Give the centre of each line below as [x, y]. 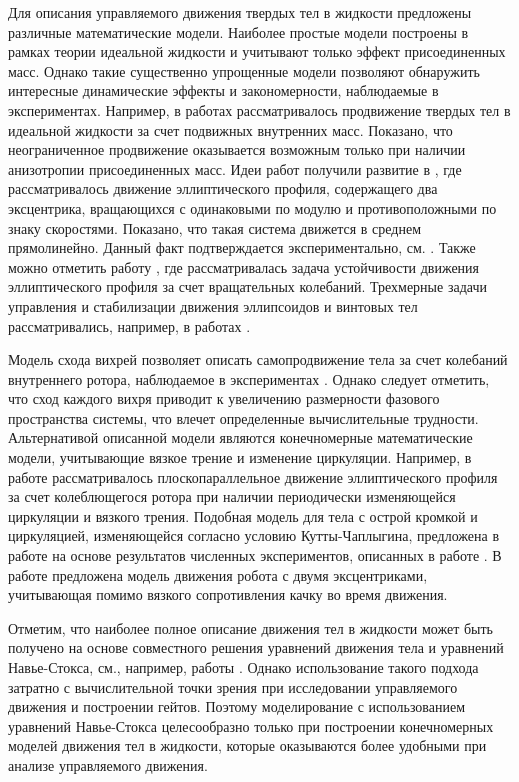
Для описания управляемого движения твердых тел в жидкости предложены [240, 12]
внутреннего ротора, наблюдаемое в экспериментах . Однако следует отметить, [249, 378]
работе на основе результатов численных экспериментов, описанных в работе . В [255, 555]
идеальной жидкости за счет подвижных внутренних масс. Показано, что [230, 129]
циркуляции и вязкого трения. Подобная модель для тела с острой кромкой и [243, 515]
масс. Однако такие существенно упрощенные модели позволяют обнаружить [244, 70]
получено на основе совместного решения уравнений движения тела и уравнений [256, 647]
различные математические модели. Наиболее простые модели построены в [238, 31]
